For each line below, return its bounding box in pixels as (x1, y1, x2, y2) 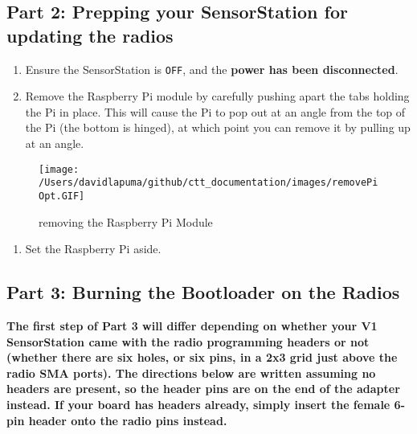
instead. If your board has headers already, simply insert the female (6, 395, 390, 412)
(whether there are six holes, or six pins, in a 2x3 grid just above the (6, 349, 398, 366)
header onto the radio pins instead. (28, 411, 227, 428)
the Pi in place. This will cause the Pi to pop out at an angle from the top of (25, 103, 406, 120)
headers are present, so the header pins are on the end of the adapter (6, 380, 400, 397)
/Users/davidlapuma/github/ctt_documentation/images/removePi (39, 177, 378, 189)
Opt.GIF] (39, 190, 85, 202)
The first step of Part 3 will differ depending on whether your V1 (6, 317, 378, 334)
